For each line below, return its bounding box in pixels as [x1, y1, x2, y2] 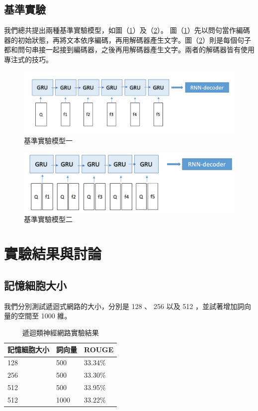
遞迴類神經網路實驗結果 [22, 327, 99, 337]
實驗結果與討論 [4, 243, 102, 264]
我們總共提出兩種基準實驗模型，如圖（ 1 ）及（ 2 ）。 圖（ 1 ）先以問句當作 [4, 25, 236, 35]
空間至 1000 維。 [17, 310, 72, 321]
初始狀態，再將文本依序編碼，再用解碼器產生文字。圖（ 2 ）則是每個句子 [17, 34, 251, 45]
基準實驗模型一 [24, 135, 73, 145]
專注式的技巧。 [4, 54, 53, 64]
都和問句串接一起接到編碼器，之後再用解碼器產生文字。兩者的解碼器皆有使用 [4, 44, 255, 55]
